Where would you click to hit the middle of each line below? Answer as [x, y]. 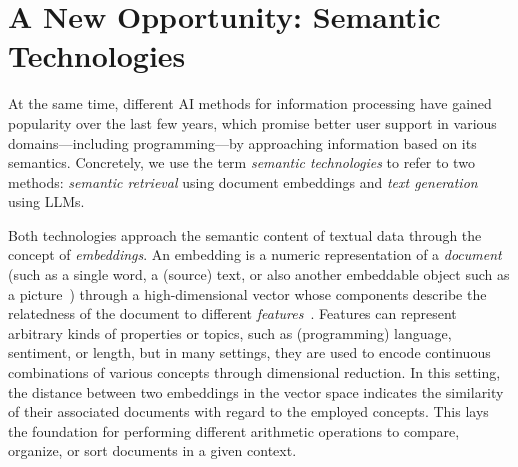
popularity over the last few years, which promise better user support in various [252, 122]
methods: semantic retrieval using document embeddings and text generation [243, 181]
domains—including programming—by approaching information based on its [242, 142]
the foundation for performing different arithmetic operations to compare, [234, 430]
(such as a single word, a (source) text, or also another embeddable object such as [259, 274]
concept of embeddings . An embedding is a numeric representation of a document [255, 254]
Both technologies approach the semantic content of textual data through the [245, 234]
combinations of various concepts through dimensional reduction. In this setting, [254, 372]
